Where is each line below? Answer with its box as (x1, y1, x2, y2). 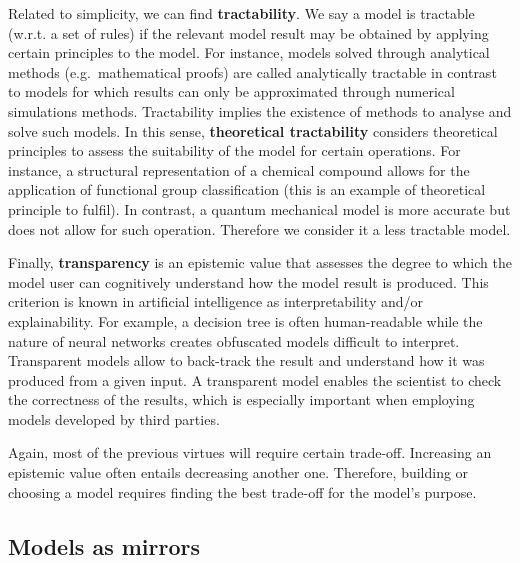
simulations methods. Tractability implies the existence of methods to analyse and (8, 100, 512, 121)
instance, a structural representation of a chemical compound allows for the (8, 159, 470, 180)
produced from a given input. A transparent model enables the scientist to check (8, 369, 502, 390)
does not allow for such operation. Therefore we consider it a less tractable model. (8, 218, 511, 239)
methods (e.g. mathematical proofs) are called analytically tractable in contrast (8, 61, 497, 82)
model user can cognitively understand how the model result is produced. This (8, 271, 489, 292)
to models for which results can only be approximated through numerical (8, 81, 455, 102)
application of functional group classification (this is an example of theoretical (8, 179, 486, 200)
